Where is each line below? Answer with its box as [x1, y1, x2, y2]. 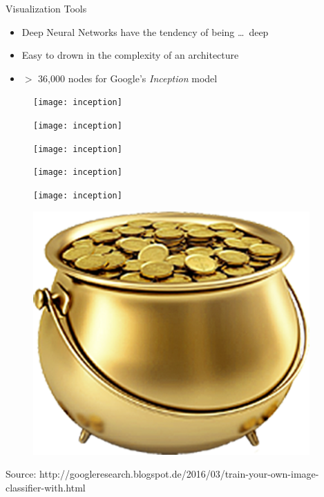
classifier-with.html [6, 480, 86, 494]
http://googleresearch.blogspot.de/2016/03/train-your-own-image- [39, 467, 319, 481]
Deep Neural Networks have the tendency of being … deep [21, 24, 269, 39]
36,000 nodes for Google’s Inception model [38, 71, 218, 85]
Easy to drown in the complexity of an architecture [21, 48, 239, 62]
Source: [6, 467, 37, 481]
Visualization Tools [6, 1, 87, 15]
